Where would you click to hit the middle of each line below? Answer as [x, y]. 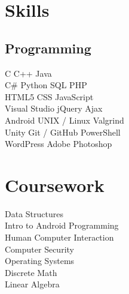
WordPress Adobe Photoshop [59, 144]
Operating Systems [40, 261]
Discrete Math [31, 272]
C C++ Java [28, 73]
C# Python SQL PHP [46, 85]
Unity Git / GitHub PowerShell [63, 132]
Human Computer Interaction [59, 237]
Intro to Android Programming [62, 225]
